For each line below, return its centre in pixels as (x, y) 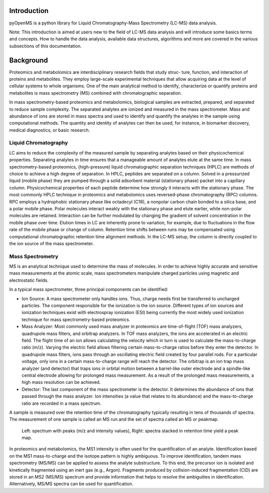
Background (29, 60)
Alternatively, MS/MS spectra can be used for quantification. (71, 484)
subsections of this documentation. (45, 46)
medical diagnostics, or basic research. (50, 130)
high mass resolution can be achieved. (61, 382)
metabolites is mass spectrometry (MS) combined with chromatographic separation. (96, 93)
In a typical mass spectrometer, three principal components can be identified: (89, 290)
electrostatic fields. (29, 280)
